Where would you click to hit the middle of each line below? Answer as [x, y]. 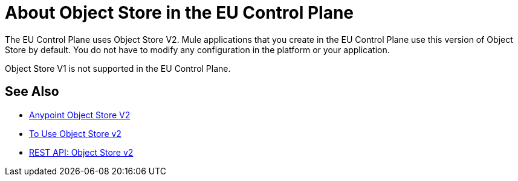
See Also [32, 92]
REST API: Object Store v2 [81, 152]
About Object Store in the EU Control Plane [180, 13]
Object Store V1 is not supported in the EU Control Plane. [118, 68]
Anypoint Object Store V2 [80, 115]
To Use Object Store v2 [75, 133]
